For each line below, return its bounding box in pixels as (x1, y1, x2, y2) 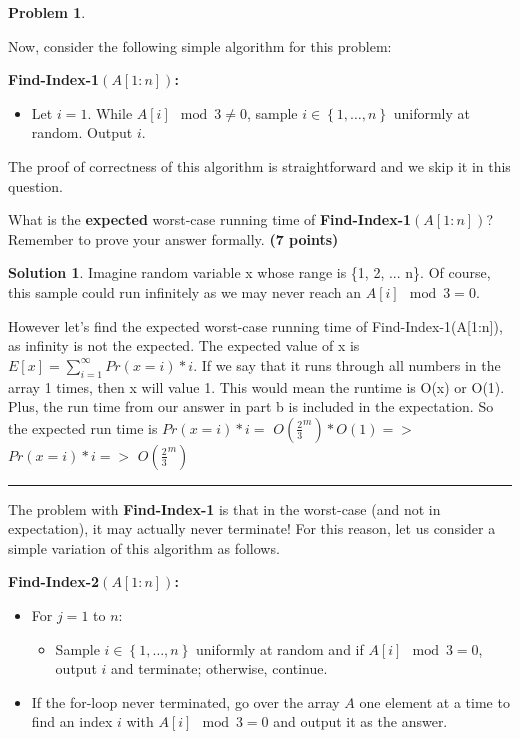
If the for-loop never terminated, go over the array (31, 691, 340, 712)
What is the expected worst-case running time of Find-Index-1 (8, 209, 412, 230)
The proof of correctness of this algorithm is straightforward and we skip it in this (8, 155, 511, 176)
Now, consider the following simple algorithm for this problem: (8, 35, 392, 56)
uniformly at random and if (196, 638, 364, 659)
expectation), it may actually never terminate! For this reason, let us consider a (8, 518, 496, 539)
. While (87, 102, 133, 123)
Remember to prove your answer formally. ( (8, 228, 276, 249)
